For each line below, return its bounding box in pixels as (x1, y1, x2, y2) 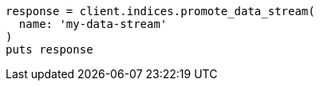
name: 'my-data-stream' (18, 18, 168, 30)
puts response (6, 43, 93, 56)
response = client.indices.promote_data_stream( (6, 5, 315, 18)
